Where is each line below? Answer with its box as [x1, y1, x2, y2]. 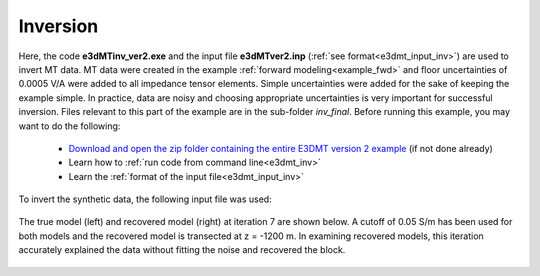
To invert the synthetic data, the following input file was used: [18, 193, 272, 205]
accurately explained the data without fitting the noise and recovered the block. [18, 244, 346, 256]
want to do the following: [18, 120, 121, 132]
